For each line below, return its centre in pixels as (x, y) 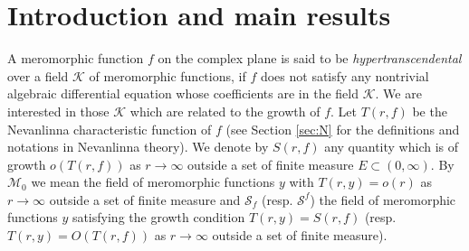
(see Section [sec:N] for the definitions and (343, 129)
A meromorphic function (76, 58)
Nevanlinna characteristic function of (110, 129)
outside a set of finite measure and (145, 199)
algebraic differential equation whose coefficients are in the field (183, 93)
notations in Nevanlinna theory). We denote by (138, 147)
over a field (38, 75)
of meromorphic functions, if (167, 75)
